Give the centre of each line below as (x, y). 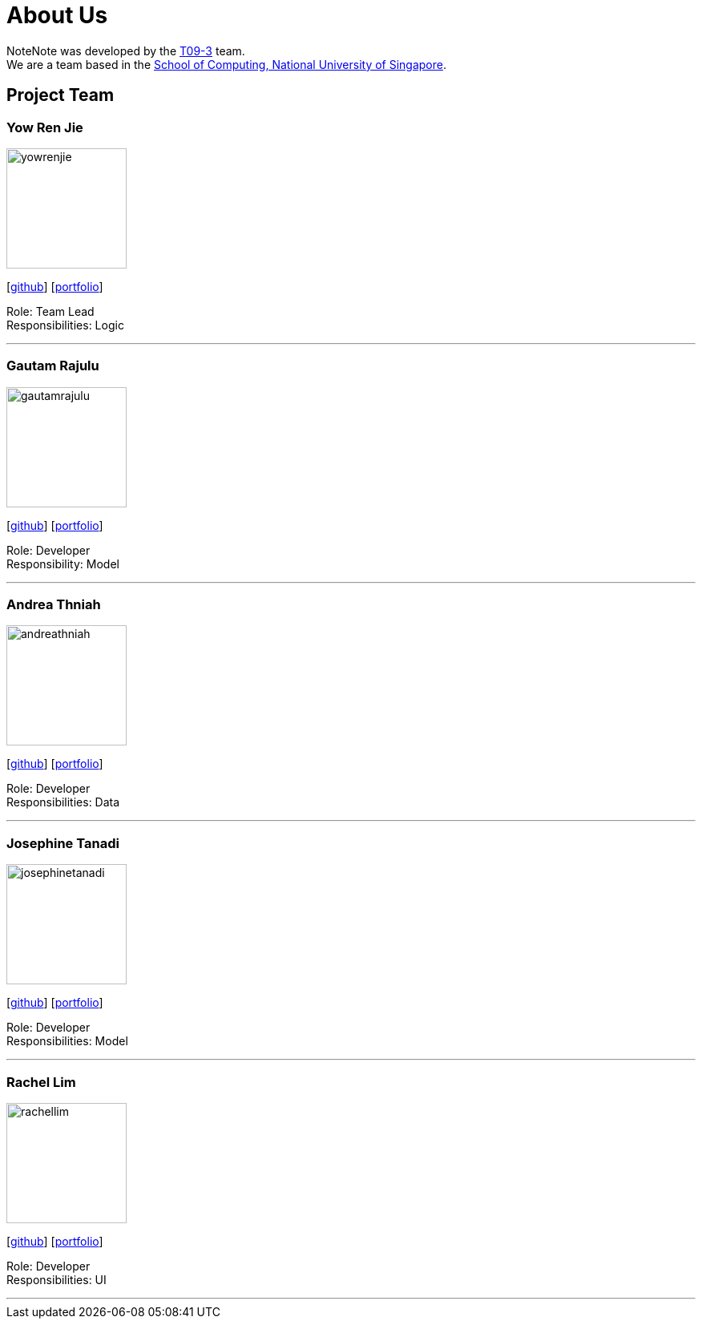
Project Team (61, 95)
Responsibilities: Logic (65, 325)
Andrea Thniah (54, 605)
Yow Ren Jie (45, 127)
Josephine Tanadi (63, 843)
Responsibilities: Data (63, 802)
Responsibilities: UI (56, 1279)
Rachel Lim (41, 1082)
